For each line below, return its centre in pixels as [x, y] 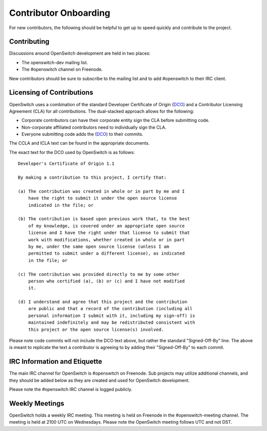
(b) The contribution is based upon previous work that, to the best [104, 219]
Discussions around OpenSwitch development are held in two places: [80, 53]
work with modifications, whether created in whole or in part [106, 240]
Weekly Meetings [37, 403]
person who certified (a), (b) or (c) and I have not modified [106, 281]
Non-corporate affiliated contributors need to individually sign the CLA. [94, 127]
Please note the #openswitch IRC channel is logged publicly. [71, 390]
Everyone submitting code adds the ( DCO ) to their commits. [82, 134]
